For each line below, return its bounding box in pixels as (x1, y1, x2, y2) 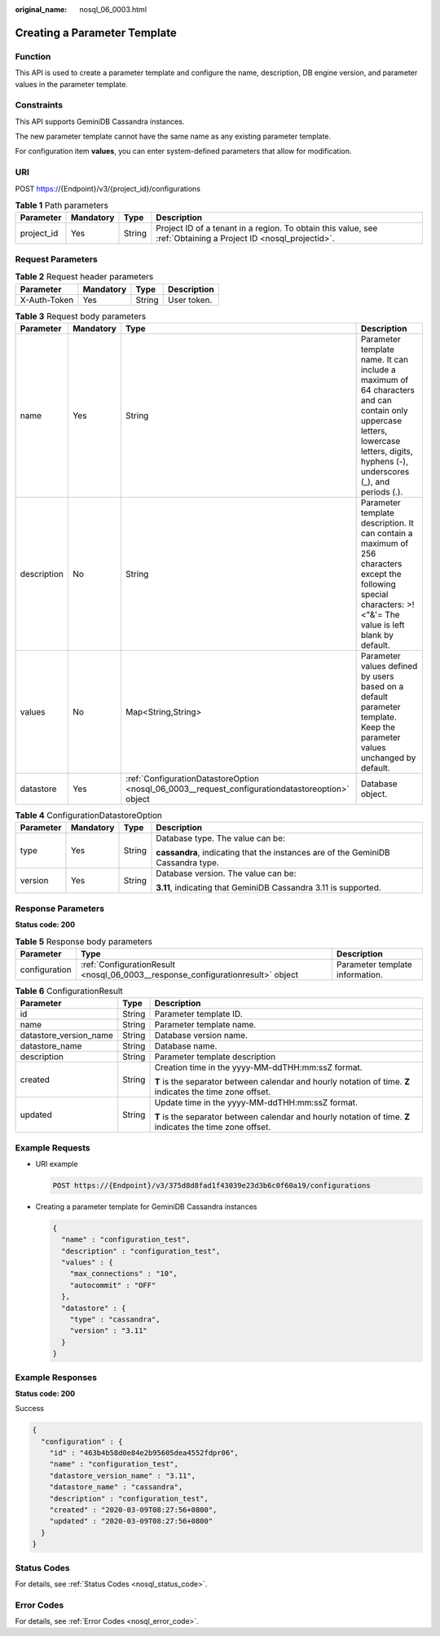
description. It (360, 517, 415, 529)
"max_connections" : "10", (69, 1269, 178, 1278)
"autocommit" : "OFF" (69, 1280, 156, 1290)
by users (360, 671, 394, 682)
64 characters (360, 384, 416, 395)
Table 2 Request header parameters (15, 271, 154, 283)
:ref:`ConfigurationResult (80, 958, 175, 970)
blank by (360, 629, 394, 640)
